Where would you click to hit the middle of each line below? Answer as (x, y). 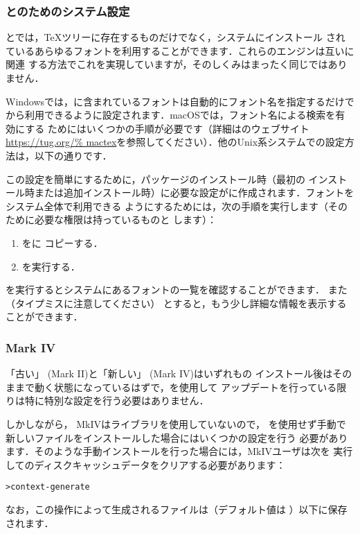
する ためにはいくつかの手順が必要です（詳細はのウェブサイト (167, 128)
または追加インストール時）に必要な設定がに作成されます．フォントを (194, 192)
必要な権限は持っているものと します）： (125, 219)
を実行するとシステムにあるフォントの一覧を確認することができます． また (177, 290)
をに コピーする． (62, 242)
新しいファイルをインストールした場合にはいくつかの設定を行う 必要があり (177, 437)
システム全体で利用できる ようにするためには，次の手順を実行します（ (167, 206)
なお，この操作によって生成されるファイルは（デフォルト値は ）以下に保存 (177, 509)
